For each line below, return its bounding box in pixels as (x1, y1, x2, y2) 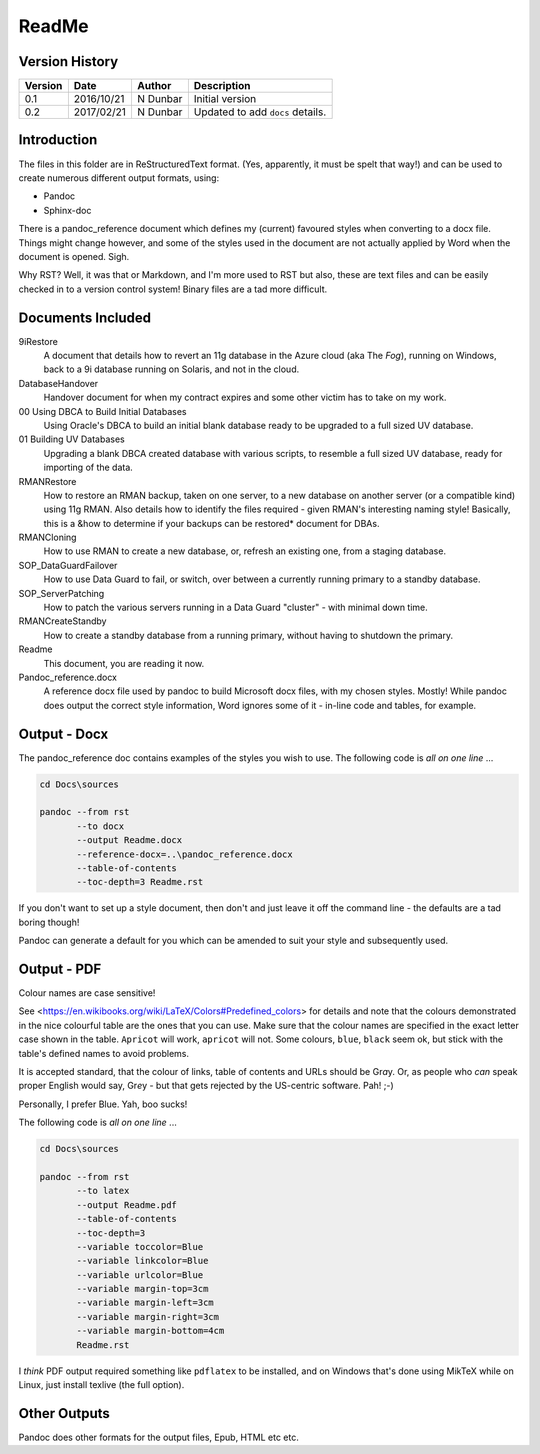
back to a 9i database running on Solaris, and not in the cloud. (43, 363, 300, 375)
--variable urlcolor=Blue (76, 1269, 204, 1280)
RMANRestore (18, 475, 77, 487)
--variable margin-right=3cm (76, 1311, 220, 1322)
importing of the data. (43, 461, 134, 474)
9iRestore (18, 335, 59, 347)
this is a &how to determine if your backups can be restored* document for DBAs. (43, 517, 380, 529)
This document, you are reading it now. (43, 657, 205, 669)
